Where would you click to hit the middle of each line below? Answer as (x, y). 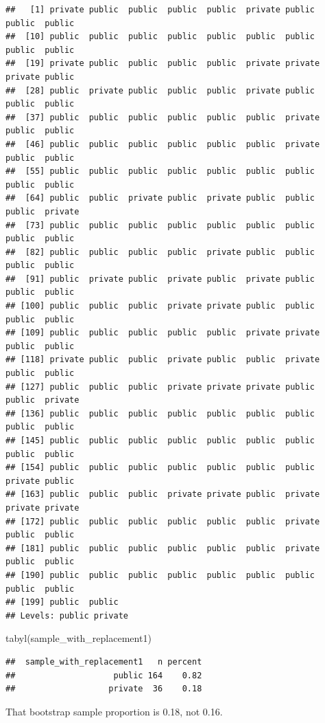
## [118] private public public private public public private (163, 360)
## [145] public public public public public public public (160, 441)
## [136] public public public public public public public (160, 413)
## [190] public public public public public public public (160, 575)
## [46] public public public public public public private (163, 144)
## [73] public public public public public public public (160, 225)
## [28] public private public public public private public (160, 90)
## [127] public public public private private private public (160, 387)
